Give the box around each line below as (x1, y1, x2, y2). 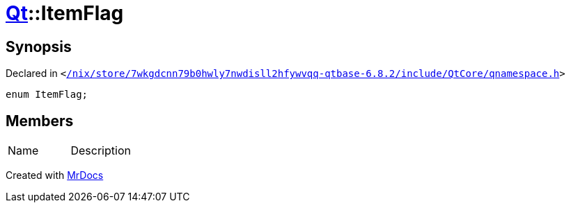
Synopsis (6, 37, 72, 55)
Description (70, 144, 131, 158)
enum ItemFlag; (6, 89, 88, 101)
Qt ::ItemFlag (6, 1, 124, 25)
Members (6, 112, 74, 130)
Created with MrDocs (6, 169, 104, 182)
